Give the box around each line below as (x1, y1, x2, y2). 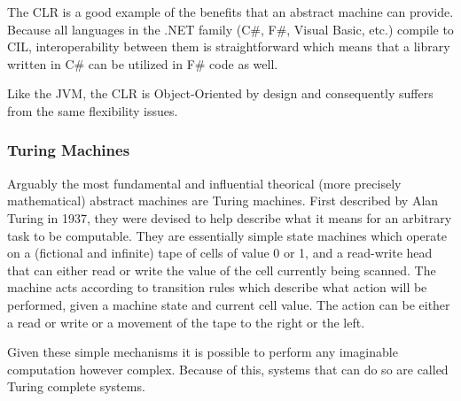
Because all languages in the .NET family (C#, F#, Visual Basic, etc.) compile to (7, 19, 454, 38)
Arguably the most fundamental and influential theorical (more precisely (7, 174, 402, 192)
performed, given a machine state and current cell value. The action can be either (7, 295, 450, 313)
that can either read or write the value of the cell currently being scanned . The (7, 260, 436, 279)
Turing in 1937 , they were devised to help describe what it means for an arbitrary (7, 208, 452, 227)
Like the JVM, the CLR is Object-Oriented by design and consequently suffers (7, 84, 434, 103)
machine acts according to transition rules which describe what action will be (7, 278, 427, 297)
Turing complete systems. (7, 377, 145, 396)
